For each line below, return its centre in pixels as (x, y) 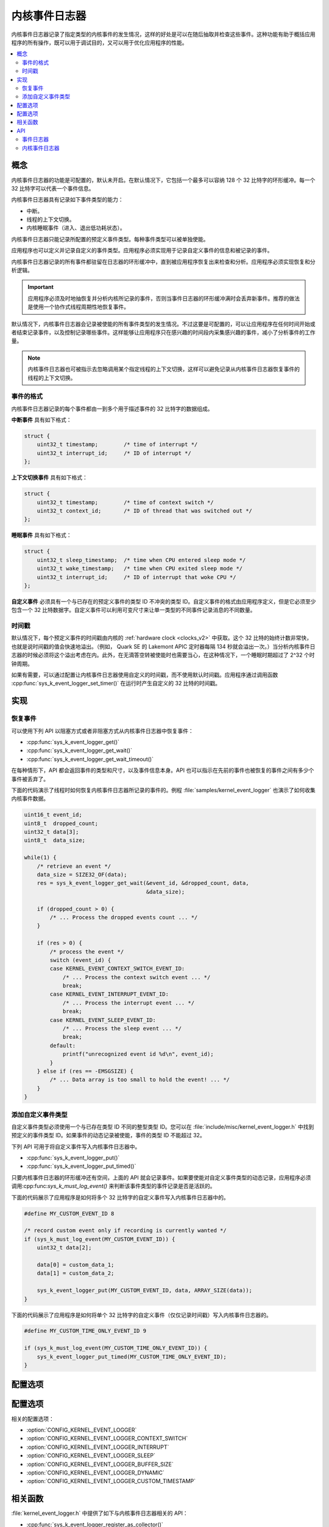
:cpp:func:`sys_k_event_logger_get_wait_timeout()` (90, 759)
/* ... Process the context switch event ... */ (136, 977)
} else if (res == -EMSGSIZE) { (85, 1071)
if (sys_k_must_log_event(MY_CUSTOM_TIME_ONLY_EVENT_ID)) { (116, 1348)
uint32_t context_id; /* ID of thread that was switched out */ (145, 511)
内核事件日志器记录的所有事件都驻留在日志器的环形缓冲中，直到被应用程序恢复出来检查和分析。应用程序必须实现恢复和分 (163, 261)
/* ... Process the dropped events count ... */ (124, 917)
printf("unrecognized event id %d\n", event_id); (138, 1054)
